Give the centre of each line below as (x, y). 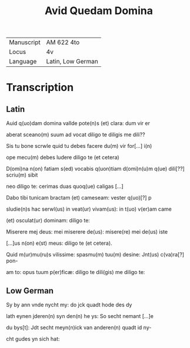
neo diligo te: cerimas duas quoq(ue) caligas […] (65, 187)
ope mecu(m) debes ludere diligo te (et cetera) (63, 157)
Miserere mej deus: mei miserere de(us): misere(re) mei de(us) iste (87, 232)
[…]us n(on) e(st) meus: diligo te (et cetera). (59, 243)
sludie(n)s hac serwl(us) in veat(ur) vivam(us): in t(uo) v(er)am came (89, 209)
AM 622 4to (63, 42)
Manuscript (25, 42)
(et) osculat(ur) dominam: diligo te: (48, 221)
